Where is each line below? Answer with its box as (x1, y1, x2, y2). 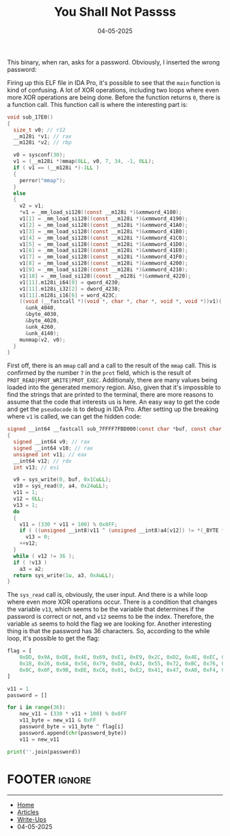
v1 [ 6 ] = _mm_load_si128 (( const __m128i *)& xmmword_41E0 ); (19, 247, 188, 254)
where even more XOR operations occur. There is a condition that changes (7, 598, 218, 606)
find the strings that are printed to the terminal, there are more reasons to (7, 391, 214, 399)
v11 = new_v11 (19, 736, 60, 743)
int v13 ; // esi (13, 464, 60, 471)
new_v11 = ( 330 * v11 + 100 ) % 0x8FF (19, 711, 127, 717)
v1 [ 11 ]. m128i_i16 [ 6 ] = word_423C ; (19, 292, 118, 299)
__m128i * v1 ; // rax (13, 133, 72, 140)
